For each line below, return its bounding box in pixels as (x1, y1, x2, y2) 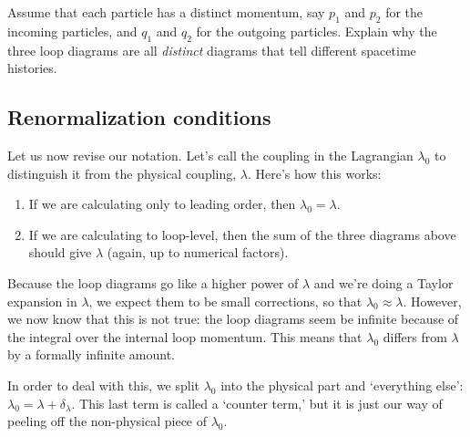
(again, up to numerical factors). (107, 243, 289, 262)
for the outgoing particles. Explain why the (196, 21, 437, 40)
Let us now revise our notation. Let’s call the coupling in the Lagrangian (7, 145, 414, 164)
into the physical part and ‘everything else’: (220, 375, 464, 394)
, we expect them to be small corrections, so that (88, 291, 363, 310)
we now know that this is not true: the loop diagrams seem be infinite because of (7, 309, 459, 328)
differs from (383, 327, 447, 346)
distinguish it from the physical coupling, (7, 163, 237, 182)
